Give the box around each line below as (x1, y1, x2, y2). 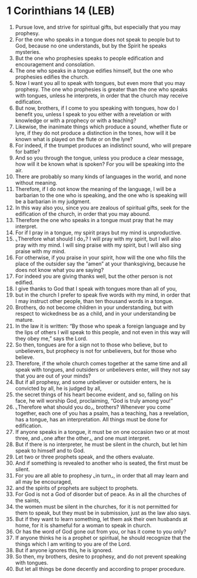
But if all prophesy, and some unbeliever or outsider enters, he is (15, 378, 172, 385)
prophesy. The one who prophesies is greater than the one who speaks (15, 86, 188, 93)
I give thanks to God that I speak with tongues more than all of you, (15, 285, 178, 292)
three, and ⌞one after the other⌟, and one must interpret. (15, 434, 151, 441)
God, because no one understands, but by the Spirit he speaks (15, 42, 167, 49)
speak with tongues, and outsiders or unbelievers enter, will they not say (15, 366, 191, 373)
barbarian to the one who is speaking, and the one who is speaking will (15, 192, 187, 199)
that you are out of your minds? (15, 372, 91, 379)
